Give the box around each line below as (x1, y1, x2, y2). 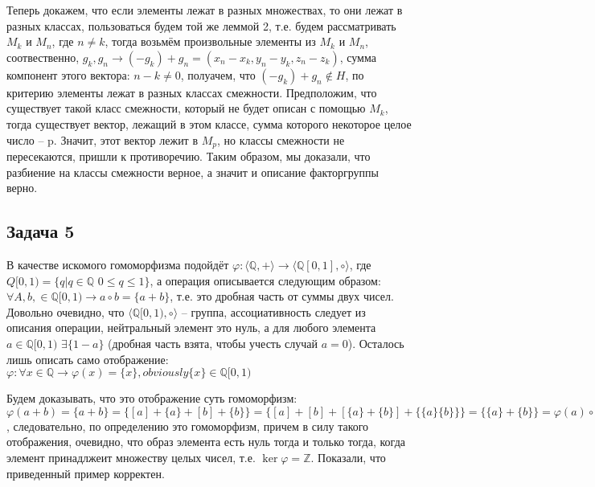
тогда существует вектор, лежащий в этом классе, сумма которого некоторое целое (6, 115, 412, 132)
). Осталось (347, 334, 404, 351)
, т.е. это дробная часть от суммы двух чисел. (170, 288, 394, 305)
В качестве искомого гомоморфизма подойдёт (6, 256, 229, 272)
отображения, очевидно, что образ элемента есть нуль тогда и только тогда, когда (6, 433, 405, 450)
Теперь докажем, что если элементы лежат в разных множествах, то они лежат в (6, 2, 403, 18)
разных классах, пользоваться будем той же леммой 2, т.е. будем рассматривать (6, 17, 396, 34)
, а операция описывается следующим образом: (150, 272, 381, 289)
